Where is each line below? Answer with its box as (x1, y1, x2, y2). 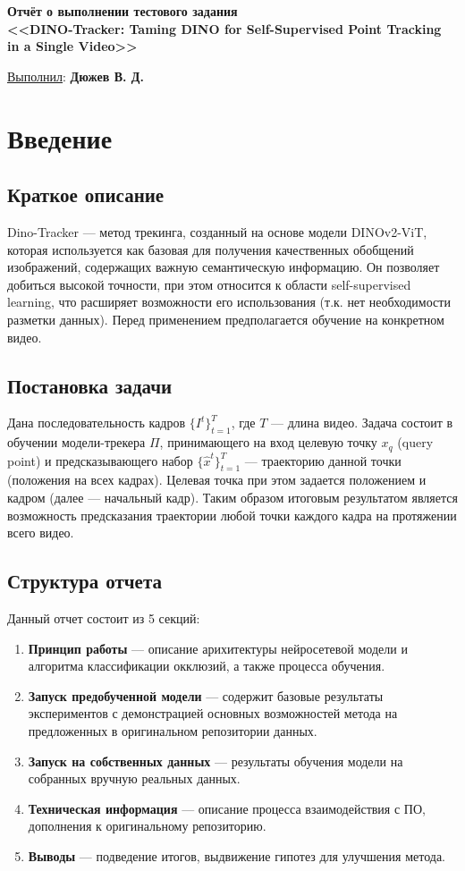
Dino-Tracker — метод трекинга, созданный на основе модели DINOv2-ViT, (7, 222, 427, 241)
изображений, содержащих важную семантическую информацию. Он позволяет (7, 258, 440, 276)
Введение (7, 119, 113, 156)
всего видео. (7, 523, 74, 542)
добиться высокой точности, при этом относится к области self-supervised (7, 275, 411, 293)
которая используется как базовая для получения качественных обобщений (7, 240, 414, 258)
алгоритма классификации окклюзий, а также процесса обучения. (28, 656, 385, 675)
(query (397, 433, 434, 452)
